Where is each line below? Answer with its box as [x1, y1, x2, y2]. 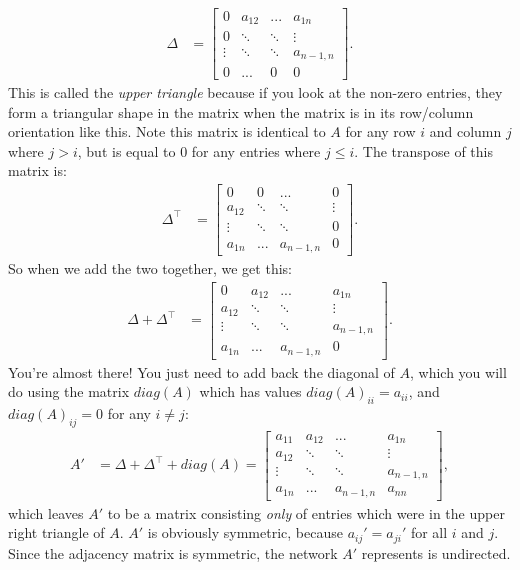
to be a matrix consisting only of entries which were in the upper [107, 502, 505, 523]
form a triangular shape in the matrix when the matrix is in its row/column [8, 101, 474, 122]
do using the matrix [8, 381, 130, 402]
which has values [199, 381, 302, 402]
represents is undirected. [361, 542, 511, 563]
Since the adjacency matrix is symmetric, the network [8, 542, 338, 563]
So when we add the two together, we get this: [8, 258, 292, 279]
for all [410, 522, 448, 543]
